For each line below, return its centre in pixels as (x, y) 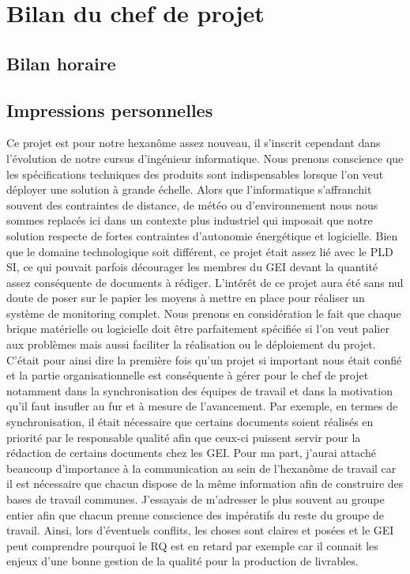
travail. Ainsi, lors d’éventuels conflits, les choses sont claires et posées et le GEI (200, 530)
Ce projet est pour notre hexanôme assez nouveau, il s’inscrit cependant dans (194, 143)
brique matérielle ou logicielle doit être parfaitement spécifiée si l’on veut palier (198, 329)
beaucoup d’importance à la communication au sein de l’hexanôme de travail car (201, 468)
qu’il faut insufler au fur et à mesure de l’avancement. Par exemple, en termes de (202, 406)
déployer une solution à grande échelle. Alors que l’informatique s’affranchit (189, 189)
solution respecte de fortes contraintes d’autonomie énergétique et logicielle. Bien (202, 235)
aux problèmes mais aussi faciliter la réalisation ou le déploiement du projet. (191, 344)
